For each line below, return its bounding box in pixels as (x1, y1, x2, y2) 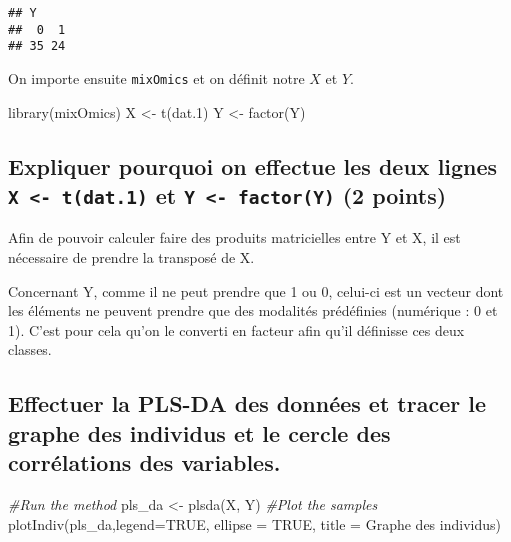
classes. (8, 339, 52, 360)
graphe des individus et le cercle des (8, 417, 391, 448)
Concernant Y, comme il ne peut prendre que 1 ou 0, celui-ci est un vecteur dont (8, 280, 504, 301)
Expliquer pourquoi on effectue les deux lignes (8, 150, 498, 181)
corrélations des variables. (8, 447, 281, 478)
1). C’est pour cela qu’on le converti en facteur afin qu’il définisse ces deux (8, 319, 465, 340)
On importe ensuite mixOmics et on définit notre (8, 67, 305, 88)
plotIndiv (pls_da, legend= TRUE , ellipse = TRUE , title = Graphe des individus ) (8, 513, 501, 534)
